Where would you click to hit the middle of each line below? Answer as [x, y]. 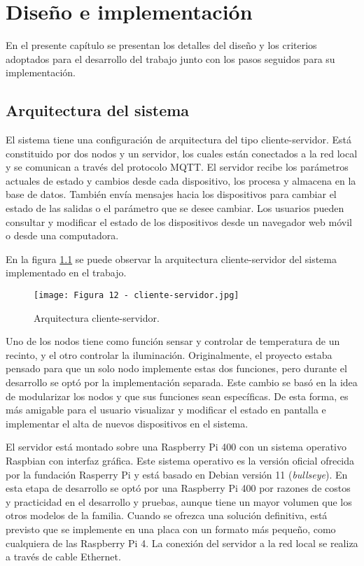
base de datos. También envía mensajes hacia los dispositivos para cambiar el [171, 194]
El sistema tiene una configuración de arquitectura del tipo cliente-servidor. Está [179, 140]
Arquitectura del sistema [98, 110]
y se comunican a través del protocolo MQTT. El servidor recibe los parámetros [177, 167]
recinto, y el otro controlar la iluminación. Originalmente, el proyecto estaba [169, 354]
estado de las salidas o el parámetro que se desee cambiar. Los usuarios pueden [175, 208]
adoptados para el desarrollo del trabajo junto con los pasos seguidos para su [170, 58]
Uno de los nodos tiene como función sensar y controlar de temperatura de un [173, 341]
